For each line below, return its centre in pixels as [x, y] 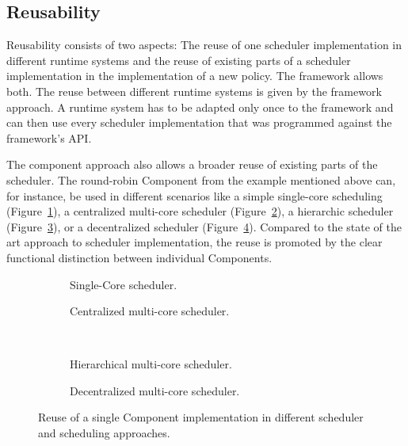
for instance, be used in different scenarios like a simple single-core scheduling [194, 195]
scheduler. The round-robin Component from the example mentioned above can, [201, 179]
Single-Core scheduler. [124, 284]
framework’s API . [49, 137]
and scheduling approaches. [104, 433]
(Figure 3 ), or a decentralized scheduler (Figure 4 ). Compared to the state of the [204, 226]
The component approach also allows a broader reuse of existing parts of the [192, 164]
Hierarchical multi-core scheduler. [151, 364]
